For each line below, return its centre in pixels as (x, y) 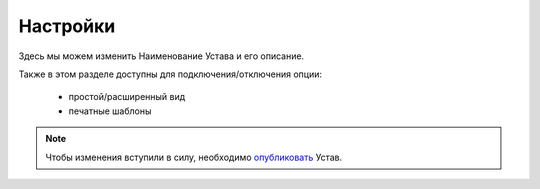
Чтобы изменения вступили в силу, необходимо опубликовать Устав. (194, 157)
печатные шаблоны (110, 111)
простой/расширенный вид (127, 97)
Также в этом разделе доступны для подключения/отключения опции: (170, 74)
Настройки (67, 26)
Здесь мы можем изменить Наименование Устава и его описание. (161, 56)
